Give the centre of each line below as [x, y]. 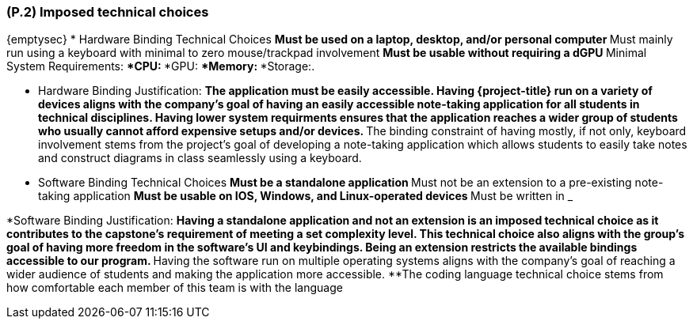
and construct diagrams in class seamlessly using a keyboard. [200, 158]
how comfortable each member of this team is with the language [175, 288]
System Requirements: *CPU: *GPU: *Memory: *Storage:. [161, 66]
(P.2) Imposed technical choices [108, 12]
